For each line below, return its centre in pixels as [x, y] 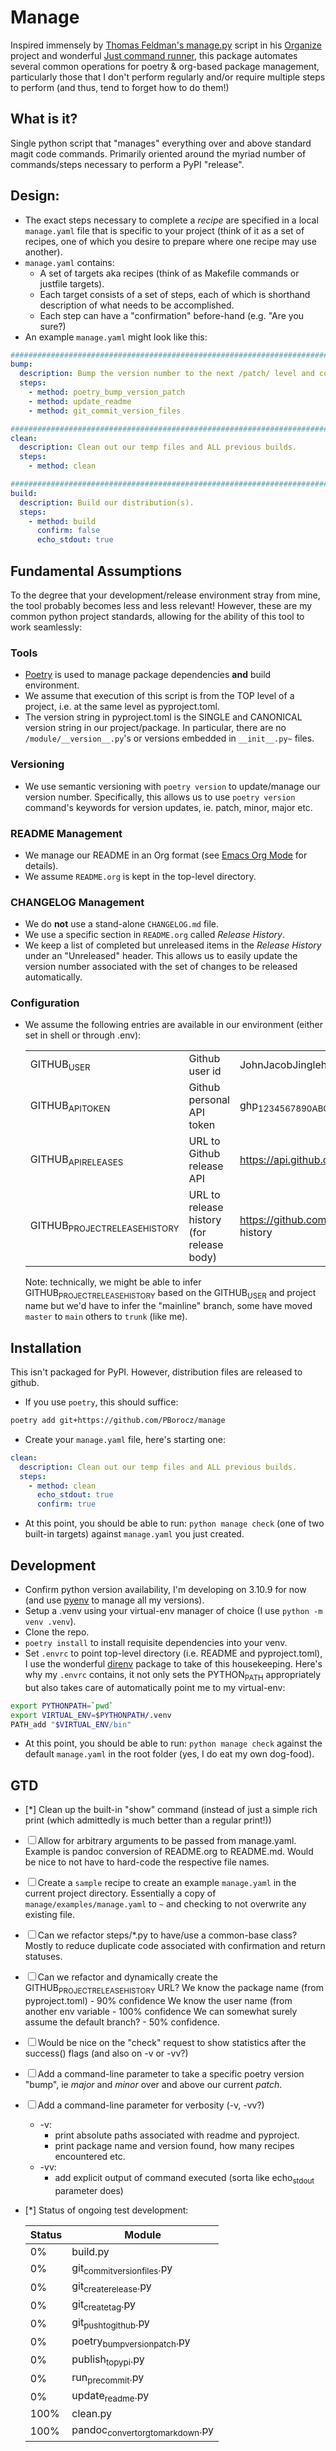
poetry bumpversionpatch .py [131, 2342]
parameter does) [89, 2190]
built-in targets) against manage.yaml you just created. [134, 1534]
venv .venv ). [50, 1622]
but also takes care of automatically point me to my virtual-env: [155, 1687]
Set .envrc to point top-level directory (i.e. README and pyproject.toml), [173, 1653]
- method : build [62, 521]
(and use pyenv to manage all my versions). [114, 1600]
